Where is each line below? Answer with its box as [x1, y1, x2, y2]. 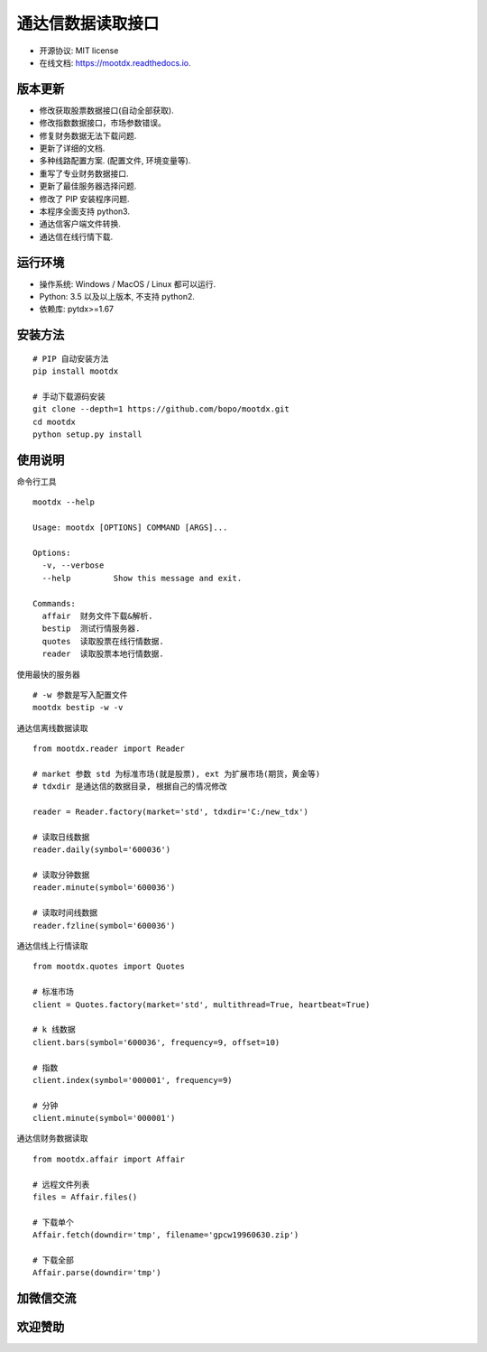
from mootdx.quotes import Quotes [32, 961, 185, 972]
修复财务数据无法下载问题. [39, 130, 137, 141]
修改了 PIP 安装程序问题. [39, 193, 130, 204]
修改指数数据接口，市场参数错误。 [39, 117, 166, 128]
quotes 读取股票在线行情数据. [41, 636, 164, 646]
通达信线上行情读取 [16, 940, 88, 951]
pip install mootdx [32, 366, 119, 376]
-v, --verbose [41, 560, 105, 570]
